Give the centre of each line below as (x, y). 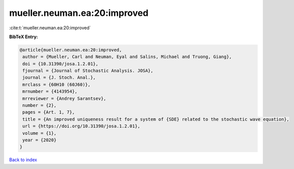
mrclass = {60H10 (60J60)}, (57, 84)
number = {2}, (39, 106)
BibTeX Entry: (24, 37)
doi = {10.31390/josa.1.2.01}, (61, 64)
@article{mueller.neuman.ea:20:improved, (71, 50)
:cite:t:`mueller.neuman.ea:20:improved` (50, 28)
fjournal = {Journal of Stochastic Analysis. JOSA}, (88, 71)
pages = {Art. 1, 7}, (49, 112)
